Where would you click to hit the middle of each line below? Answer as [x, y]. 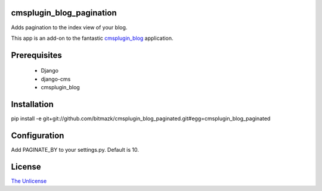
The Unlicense [29, 181]
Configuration [38, 135]
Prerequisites [36, 55]
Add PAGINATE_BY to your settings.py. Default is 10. [75, 149]
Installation [32, 104]
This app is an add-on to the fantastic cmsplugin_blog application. [92, 38]
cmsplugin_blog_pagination [64, 13]
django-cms [56, 79]
